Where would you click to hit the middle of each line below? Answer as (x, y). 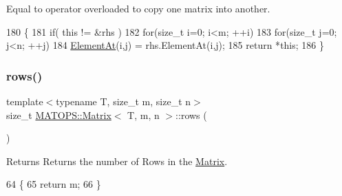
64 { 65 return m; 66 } (54, 184)
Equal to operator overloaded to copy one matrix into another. (138, 8)
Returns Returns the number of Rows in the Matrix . (117, 161)
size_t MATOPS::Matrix (59, 115)
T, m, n (143, 115)
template (25, 101)
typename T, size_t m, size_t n (124, 101)
